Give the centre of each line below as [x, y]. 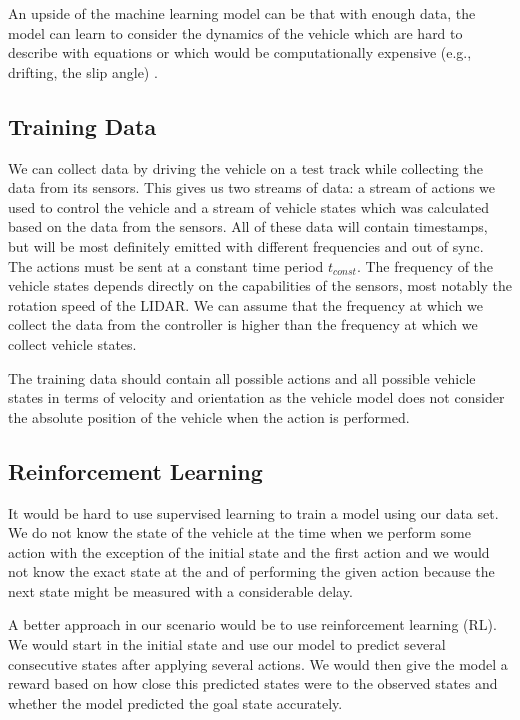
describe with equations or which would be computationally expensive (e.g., [240, 52]
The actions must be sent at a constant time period [166, 265]
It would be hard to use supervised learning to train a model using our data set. [253, 512]
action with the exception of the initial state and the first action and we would [249, 551]
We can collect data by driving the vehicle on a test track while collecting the [245, 167]
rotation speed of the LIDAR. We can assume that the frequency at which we [245, 304]
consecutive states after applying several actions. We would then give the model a [258, 663]
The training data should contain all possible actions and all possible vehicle [242, 377]
